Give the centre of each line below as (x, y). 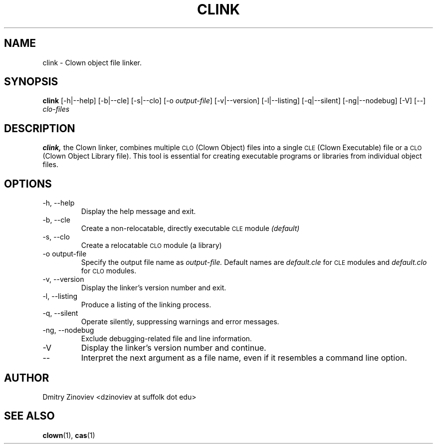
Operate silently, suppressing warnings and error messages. (180, 322)
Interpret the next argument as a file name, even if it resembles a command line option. (244, 358)
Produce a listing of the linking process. (146, 305)
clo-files (56, 109)
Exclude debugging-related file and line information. (166, 339)
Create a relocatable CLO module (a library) (151, 245)
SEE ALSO (29, 416)
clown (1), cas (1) (69, 435)
